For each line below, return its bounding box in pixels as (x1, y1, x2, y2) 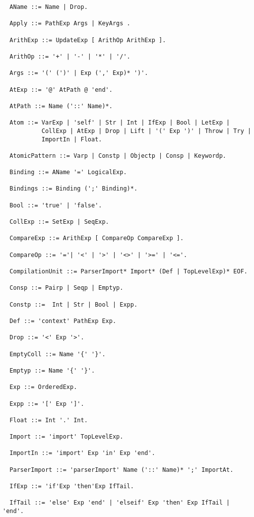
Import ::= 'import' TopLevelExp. (9, 433, 124, 441)
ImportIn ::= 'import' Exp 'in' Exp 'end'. (9, 450, 155, 457)
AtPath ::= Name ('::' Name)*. (9, 102, 113, 110)
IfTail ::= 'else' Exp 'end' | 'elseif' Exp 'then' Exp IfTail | (9, 499, 230, 507)
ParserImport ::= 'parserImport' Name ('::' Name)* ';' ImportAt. (9, 466, 234, 473)
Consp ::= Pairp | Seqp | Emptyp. (9, 284, 124, 292)
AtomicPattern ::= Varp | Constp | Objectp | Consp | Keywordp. (9, 152, 227, 159)
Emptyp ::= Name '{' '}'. (9, 367, 95, 374)
